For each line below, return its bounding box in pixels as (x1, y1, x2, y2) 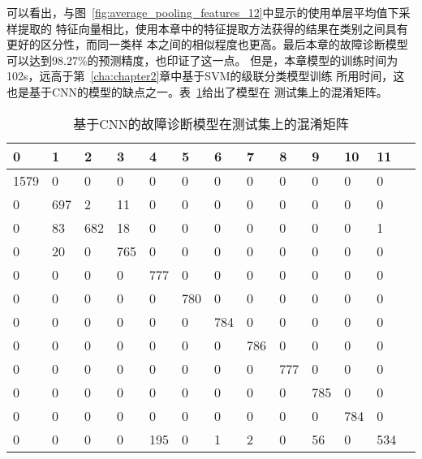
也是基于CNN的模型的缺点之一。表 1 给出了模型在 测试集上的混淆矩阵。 (6, 83, 388, 100)
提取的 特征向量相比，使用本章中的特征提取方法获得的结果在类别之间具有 (17, 19, 408, 36)
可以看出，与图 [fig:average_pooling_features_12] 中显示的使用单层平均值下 (6, 4, 399, 20)
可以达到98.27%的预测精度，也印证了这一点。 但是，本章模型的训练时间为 (6, 51, 398, 68)
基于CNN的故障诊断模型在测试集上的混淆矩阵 (73, 114, 349, 133)
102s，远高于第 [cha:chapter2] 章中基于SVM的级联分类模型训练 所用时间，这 (6, 67, 405, 84)
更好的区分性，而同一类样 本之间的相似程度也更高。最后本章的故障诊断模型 (6, 36, 408, 53)
